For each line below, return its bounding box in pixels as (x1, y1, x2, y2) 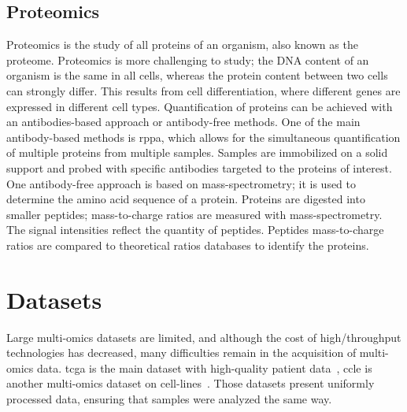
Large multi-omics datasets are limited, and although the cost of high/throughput (6, 328, 401, 345)
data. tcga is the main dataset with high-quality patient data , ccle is (36, 359, 372, 376)
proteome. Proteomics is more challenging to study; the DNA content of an (6, 51, 369, 68)
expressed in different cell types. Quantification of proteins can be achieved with (6, 98, 393, 114)
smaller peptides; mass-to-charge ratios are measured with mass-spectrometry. (6, 206, 383, 222)
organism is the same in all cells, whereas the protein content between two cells (6, 67, 388, 84)
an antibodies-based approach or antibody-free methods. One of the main (6, 113, 361, 130)
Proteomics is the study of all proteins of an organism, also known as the (6, 36, 358, 53)
